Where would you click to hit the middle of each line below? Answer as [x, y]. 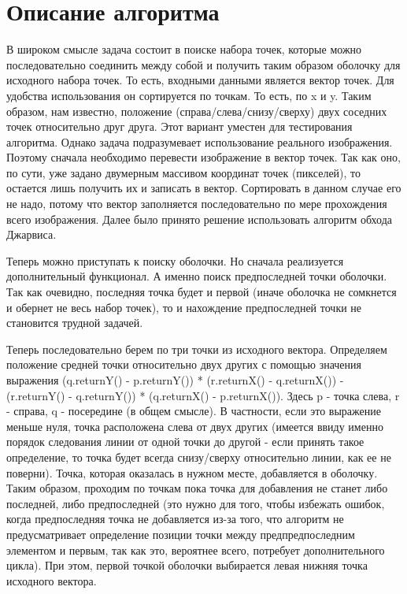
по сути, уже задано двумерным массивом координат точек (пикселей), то [184, 172]
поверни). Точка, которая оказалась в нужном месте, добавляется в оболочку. [192, 472]
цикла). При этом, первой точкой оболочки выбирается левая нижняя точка [187, 565]
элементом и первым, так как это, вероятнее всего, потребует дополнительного [196, 549]
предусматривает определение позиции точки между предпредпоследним [181, 534]
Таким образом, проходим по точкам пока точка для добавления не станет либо [197, 488]
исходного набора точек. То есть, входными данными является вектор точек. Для [200, 80]
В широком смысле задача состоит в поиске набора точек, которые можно [184, 49]
